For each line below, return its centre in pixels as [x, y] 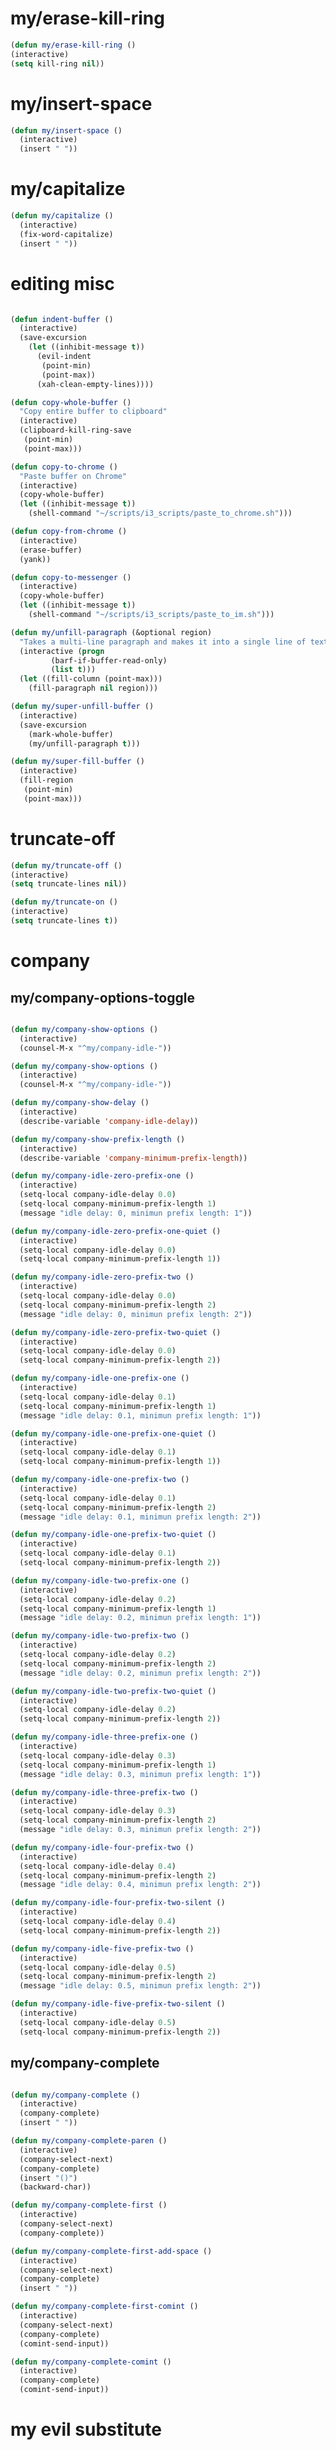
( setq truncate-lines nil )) [69, 884]
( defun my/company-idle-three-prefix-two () [104, 1792]
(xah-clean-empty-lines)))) [95, 384]
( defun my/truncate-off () [66, 865]
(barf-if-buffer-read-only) [109, 660]
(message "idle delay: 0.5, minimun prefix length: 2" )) [140, 1986]
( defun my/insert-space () [66, 130]
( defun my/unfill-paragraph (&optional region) [111, 632]
